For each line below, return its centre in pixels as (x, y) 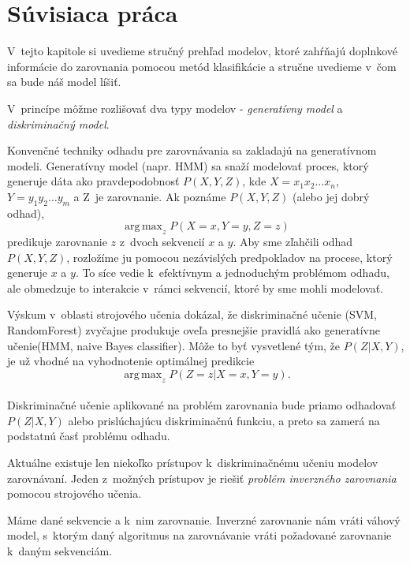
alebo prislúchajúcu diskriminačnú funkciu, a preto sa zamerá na (224, 420)
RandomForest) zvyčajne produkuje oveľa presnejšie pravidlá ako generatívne (194, 330)
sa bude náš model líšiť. (64, 82)
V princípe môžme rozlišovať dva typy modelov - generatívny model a (175, 108)
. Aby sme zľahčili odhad (293, 242)
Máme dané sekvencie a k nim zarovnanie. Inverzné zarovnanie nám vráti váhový (204, 519)
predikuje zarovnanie (57, 242)
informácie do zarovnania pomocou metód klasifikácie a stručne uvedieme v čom (202, 66)
